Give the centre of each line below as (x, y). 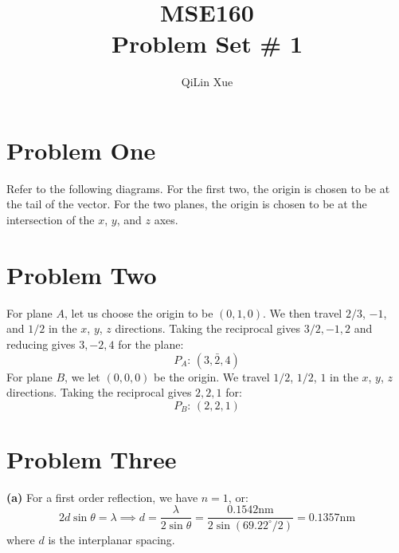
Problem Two (82, 274)
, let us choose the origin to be (139, 312)
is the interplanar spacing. (111, 539)
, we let (82, 376)
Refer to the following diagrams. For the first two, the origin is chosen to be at (198, 188)
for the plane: (151, 344)
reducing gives (41, 344)
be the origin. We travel (212, 376)
